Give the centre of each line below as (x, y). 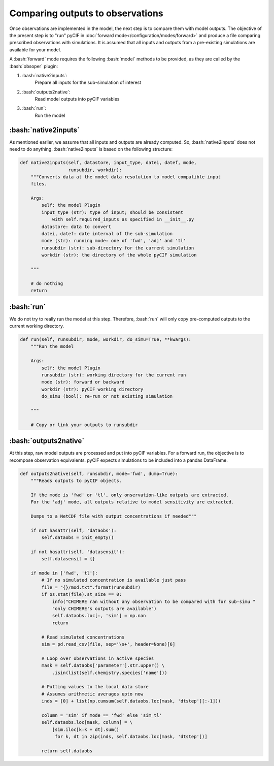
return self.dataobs (67, 751)
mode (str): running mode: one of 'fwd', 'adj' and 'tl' (114, 241)
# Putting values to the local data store (95, 687)
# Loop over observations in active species (98, 658)
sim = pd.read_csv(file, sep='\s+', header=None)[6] (108, 644)
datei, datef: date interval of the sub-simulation (107, 234)
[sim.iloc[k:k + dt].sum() (85, 729)
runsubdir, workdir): (95, 170)
